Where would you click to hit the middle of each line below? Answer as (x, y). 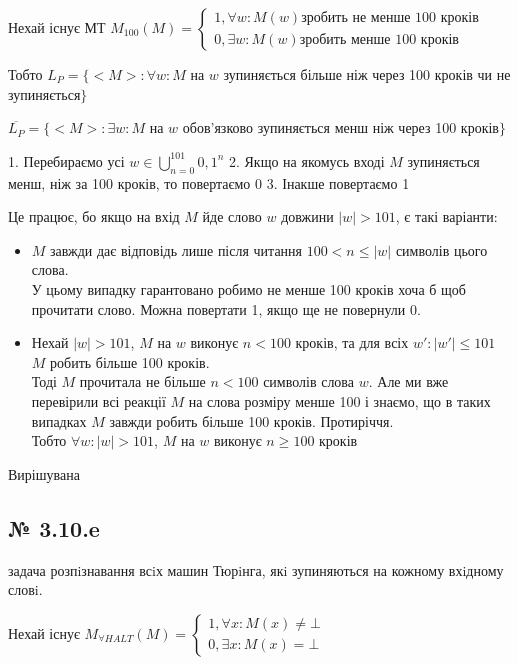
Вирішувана (44, 473)
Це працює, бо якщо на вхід (94, 216)
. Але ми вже (408, 381)
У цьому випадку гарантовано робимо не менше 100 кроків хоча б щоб (248, 288)
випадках (59, 420)
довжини (307, 216)
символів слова (309, 381)
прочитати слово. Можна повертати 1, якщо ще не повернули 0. (226, 308)
